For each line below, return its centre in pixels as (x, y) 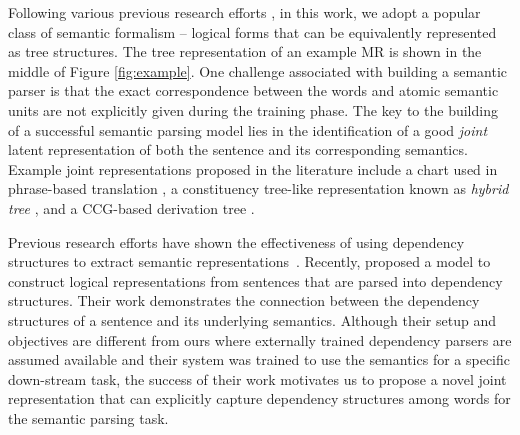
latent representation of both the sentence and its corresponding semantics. (238, 149)
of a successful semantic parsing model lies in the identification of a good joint (248, 129)
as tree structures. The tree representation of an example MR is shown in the (245, 51)
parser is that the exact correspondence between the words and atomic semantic (253, 90)
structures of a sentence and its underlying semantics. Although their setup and (252, 319)
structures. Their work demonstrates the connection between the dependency (244, 300)
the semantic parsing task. (88, 417)
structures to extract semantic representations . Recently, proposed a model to (249, 261)
